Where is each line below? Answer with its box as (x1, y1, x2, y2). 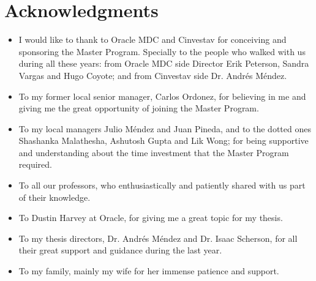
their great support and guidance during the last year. (18, 244, 222, 257)
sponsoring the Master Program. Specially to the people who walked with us (18, 45, 306, 58)
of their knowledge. (18, 190, 91, 203)
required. (18, 158, 52, 171)
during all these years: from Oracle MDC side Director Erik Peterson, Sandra (18, 57, 309, 70)
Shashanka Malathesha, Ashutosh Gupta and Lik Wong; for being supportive (18, 134, 309, 147)
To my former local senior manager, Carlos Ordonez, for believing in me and (18, 89, 306, 102)
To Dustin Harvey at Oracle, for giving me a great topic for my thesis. (18, 211, 283, 224)
